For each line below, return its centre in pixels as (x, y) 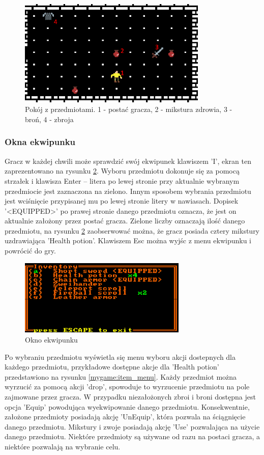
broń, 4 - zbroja (49, 119)
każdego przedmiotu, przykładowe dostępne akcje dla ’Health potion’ (112, 367)
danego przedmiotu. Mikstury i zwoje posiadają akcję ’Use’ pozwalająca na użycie (132, 426)
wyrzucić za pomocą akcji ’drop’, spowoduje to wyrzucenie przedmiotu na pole (127, 387)
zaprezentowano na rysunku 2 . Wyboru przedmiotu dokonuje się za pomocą (122, 171)
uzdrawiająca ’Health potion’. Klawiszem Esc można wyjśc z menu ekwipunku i (128, 240)
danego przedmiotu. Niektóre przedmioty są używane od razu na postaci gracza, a (132, 436)
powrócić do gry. (30, 251)
